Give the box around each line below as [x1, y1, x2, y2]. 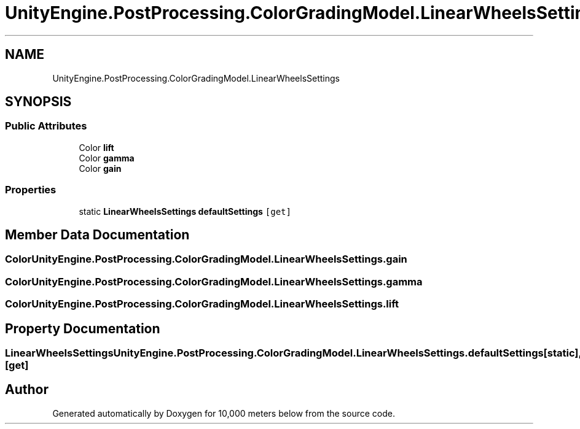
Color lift [79, 142, 114, 153]
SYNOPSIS [5, 94, 72, 110]
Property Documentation [5, 320, 160, 336]
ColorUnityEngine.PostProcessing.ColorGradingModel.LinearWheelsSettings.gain [5, 253, 407, 266]
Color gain [79, 163, 122, 174]
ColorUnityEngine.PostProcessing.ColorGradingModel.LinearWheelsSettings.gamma [5, 275, 423, 288]
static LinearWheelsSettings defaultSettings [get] [79, 206, 291, 217]
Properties [5, 184, 57, 196]
